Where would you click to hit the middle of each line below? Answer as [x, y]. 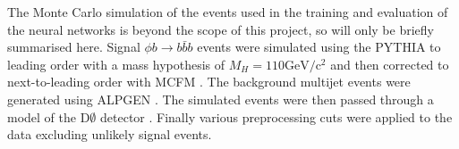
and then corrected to [390, 64]
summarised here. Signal [74, 47]
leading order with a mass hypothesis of [116, 64]
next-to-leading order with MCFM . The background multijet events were [209, 82]
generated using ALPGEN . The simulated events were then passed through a [221, 99]
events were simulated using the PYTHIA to [319, 47]
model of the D [49, 116]
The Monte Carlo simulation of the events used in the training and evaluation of [228, 12]
